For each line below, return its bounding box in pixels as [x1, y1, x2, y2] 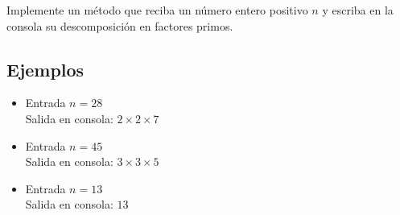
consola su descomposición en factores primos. [6, 17, 233, 34]
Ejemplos [6, 56, 85, 81]
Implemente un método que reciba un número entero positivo [6, 2, 308, 18]
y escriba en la [322, 2, 394, 18]
